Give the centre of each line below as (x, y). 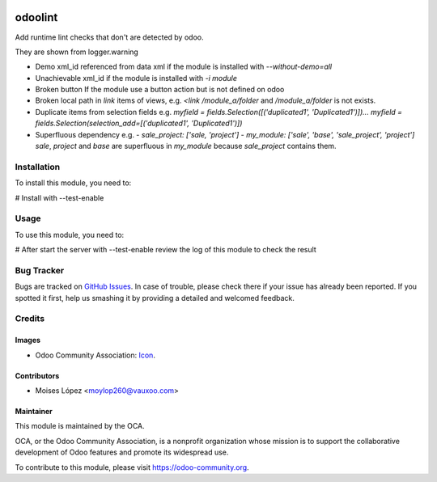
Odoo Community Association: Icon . (95, 355)
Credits (30, 319)
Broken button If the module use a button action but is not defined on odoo (160, 90)
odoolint (36, 17)
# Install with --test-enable (59, 197)
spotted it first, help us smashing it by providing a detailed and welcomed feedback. (155, 298)
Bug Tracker (40, 270)
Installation (38, 167)
